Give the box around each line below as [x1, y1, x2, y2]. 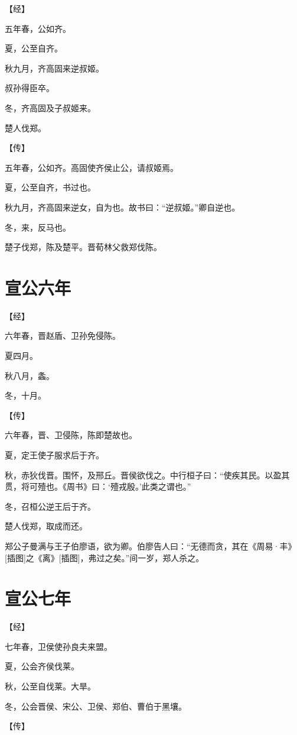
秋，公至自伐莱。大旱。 [5, 680, 96, 692]
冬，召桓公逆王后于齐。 [5, 500, 96, 512]
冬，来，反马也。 [5, 221, 71, 233]
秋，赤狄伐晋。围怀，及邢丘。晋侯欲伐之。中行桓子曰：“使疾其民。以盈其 [5, 468, 290, 481]
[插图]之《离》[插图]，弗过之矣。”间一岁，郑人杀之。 [5, 551, 204, 564]
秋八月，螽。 [5, 369, 54, 381]
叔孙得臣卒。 [5, 82, 54, 94]
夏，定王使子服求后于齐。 [5, 449, 104, 461]
